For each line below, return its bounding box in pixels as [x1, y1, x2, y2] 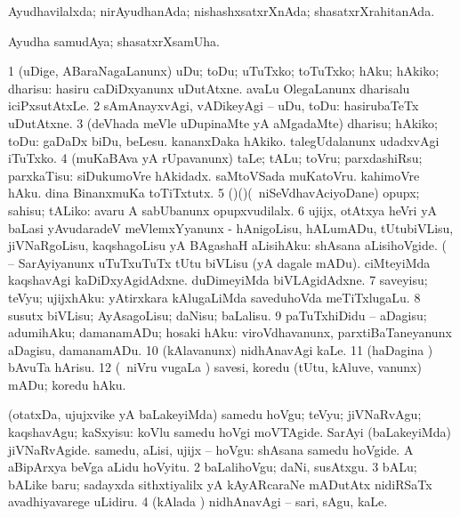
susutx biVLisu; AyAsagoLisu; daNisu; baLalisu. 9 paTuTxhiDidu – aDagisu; [8, 305, 427, 324]
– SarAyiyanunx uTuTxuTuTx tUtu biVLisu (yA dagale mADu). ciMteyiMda [8, 253, 431, 271]
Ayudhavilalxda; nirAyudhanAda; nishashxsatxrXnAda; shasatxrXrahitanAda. [8, 2, 435, 20]
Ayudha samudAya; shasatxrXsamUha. [8, 31, 220, 50]
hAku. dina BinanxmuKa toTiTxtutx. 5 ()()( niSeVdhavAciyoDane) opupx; [8, 183, 420, 202]
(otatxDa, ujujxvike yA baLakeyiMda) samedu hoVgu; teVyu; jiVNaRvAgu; [8, 405, 422, 424]
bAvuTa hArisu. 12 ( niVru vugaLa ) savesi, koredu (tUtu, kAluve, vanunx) [8, 358, 422, 376]
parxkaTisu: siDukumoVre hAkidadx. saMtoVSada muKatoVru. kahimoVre [8, 166, 420, 184]
